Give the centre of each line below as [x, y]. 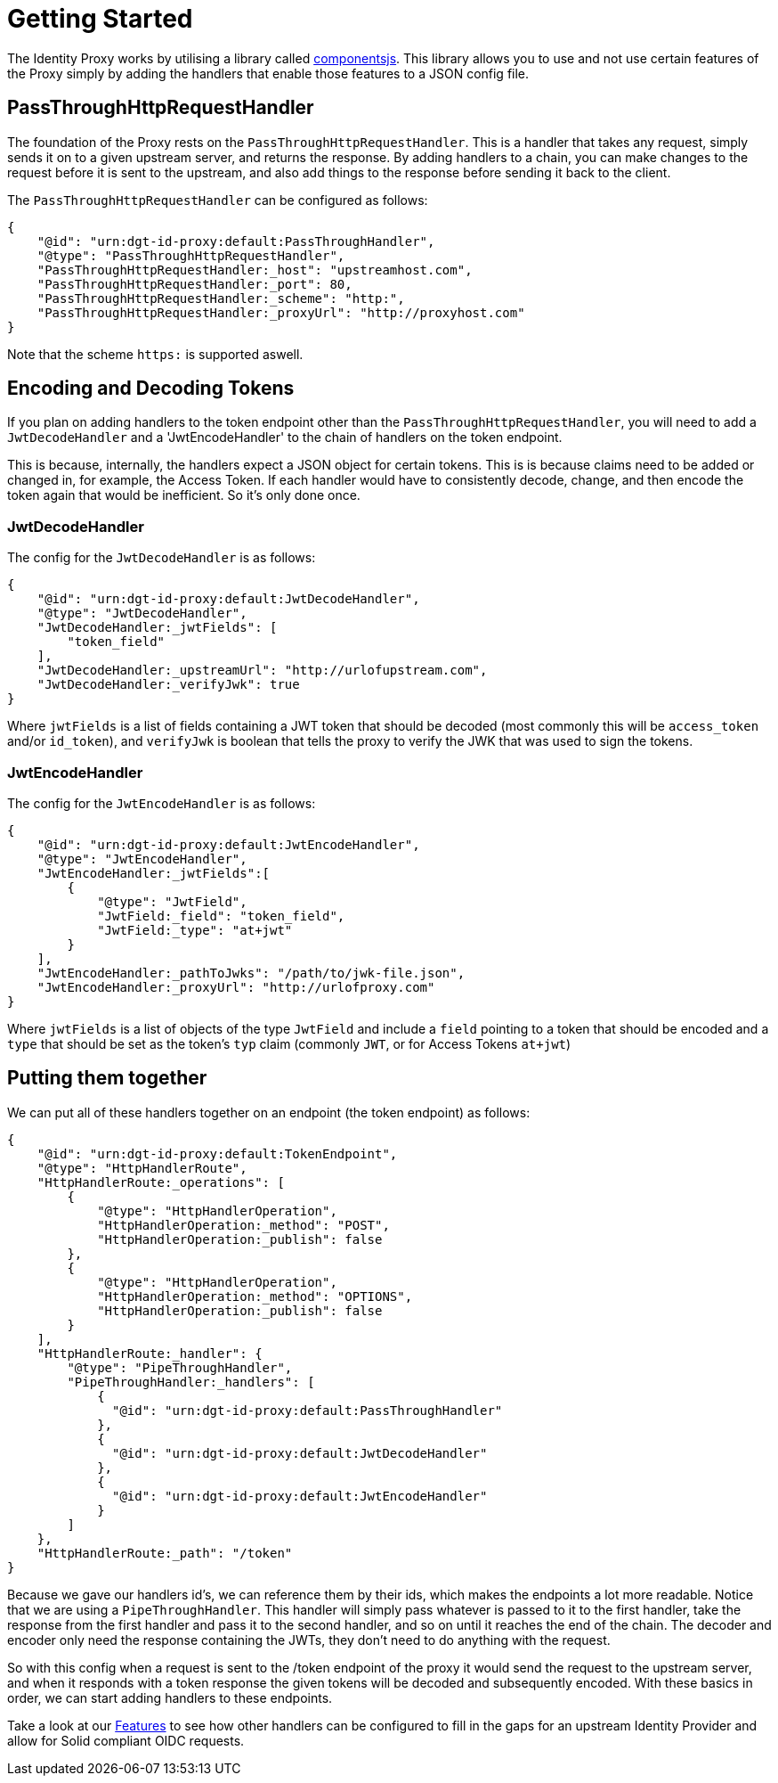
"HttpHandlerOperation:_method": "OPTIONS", [255, 1296]
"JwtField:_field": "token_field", [221, 916]
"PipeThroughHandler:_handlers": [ [191, 1382]
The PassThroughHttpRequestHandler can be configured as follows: [218, 200]
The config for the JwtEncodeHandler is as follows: [162, 803]
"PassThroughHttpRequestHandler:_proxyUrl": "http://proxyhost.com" [281, 312]
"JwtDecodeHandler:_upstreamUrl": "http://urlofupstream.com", [262, 671]
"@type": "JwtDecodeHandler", [142, 613]
